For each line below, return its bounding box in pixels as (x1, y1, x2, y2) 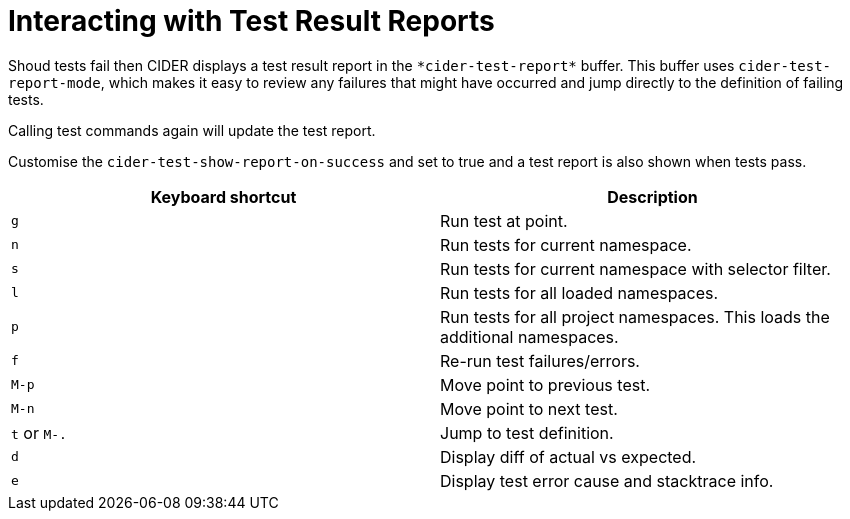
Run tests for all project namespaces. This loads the (440, 306, 830, 327)
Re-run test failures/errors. (440, 350, 640, 371)
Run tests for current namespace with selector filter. (440, 258, 831, 279)
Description (607, 186, 698, 207)
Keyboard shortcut (150, 186, 297, 207)
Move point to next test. (440, 398, 618, 419)
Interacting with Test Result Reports (8, 4, 495, 38)
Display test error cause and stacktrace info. (440, 470, 774, 491)
